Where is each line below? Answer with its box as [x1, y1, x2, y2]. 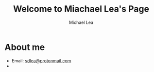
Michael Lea [69, 19, 93, 25]
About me [4, 41, 45, 53]
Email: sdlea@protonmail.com [11, 57, 71, 64]
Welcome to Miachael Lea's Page [13, 3, 149, 15]
